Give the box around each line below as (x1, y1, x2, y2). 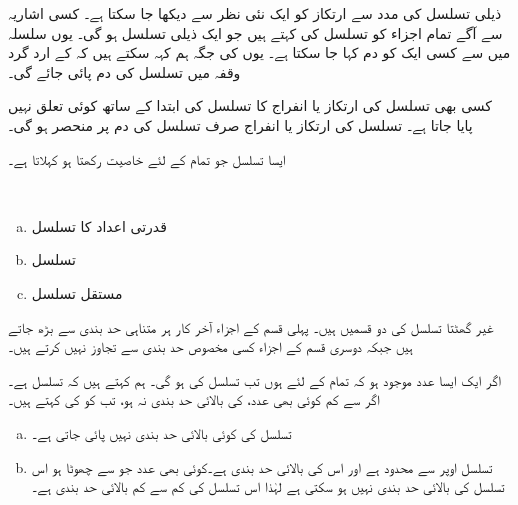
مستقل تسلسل (31, 282, 123, 303)
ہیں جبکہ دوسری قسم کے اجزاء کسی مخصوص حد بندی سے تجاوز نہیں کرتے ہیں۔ (8, 336, 413, 357)
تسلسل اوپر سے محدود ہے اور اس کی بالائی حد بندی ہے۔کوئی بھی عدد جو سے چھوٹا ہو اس (31, 456, 493, 477)
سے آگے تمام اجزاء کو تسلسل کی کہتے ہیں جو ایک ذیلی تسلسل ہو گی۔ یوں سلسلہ (8, 22, 503, 43)
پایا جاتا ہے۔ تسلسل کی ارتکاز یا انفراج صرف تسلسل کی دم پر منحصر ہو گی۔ (8, 114, 473, 135)
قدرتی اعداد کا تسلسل (31, 215, 167, 236)
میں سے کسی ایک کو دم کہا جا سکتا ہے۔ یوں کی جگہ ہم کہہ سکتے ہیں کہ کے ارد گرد (8, 42, 511, 63)
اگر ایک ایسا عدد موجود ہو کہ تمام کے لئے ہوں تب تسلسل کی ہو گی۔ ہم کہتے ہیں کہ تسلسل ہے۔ (8, 369, 502, 390)
